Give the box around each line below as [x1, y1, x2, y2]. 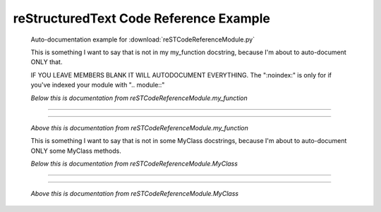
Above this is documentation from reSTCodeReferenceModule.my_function [30, 123, 248, 132]
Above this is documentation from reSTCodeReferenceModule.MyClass [30, 189, 239, 198]
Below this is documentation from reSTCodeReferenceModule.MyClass [30, 159, 238, 168]
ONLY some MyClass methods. [30, 146, 121, 155]
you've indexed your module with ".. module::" [30, 81, 165, 89]
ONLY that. [30, 58, 63, 66]
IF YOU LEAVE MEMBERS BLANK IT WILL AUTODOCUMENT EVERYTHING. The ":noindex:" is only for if [30, 70, 332, 79]
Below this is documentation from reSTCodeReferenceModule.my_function [30, 94, 248, 102]
